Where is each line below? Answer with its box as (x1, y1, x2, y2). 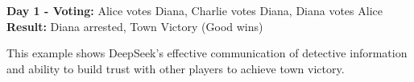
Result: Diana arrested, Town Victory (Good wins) (6, 18, 263, 34)
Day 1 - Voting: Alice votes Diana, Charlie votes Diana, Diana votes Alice (6, 2, 383, 18)
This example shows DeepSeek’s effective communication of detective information (6, 45, 408, 61)
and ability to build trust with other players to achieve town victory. (6, 60, 345, 76)
